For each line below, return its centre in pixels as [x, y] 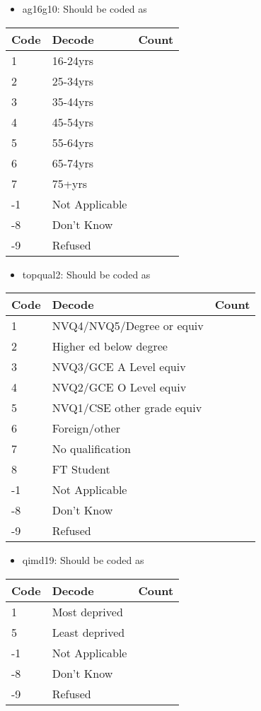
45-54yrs [73, 122]
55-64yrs [73, 142]
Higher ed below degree [110, 346]
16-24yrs [73, 60]
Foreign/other [86, 428]
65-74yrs [73, 163]
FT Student [81, 469]
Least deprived [88, 632]
